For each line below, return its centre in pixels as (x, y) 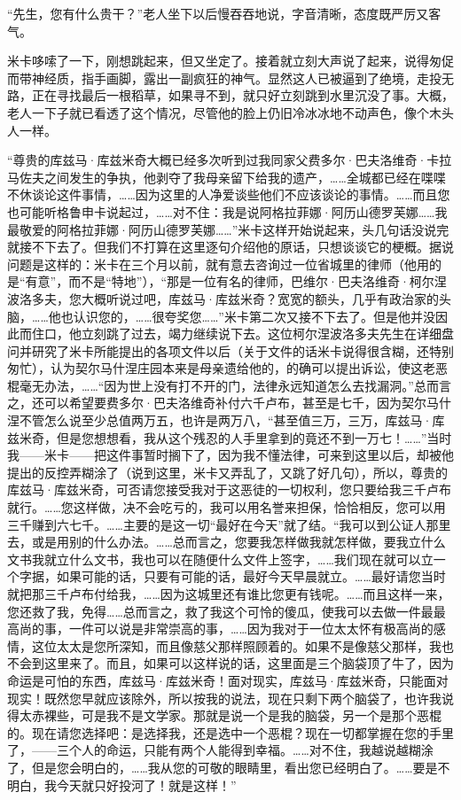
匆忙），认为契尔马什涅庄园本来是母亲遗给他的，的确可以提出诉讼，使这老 (221, 368)
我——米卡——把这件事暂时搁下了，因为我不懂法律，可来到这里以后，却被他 (230, 455)
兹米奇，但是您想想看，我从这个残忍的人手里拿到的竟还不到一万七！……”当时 (230, 437)
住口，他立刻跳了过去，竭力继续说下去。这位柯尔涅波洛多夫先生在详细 (236, 334)
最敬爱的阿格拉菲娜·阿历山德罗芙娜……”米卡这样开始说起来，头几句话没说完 (228, 229)
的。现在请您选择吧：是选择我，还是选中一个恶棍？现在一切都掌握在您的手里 (230, 732)
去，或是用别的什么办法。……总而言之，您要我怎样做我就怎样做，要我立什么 (227, 542)
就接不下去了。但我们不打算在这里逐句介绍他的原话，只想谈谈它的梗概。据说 (230, 247)
